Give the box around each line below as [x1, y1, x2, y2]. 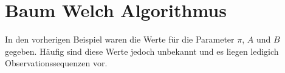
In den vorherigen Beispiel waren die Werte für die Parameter [5, 33, 235, 46]
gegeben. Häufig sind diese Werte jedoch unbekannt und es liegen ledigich [5, 44, 279, 57]
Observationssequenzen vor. [5, 57, 108, 69]
